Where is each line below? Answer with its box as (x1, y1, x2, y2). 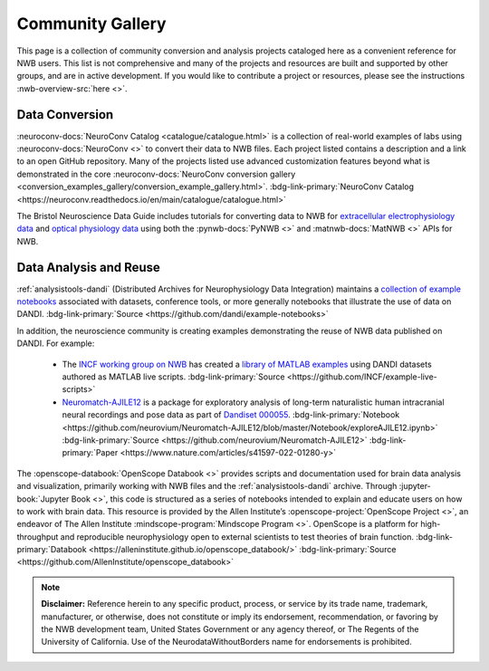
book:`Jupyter (16, 494, 70, 504)
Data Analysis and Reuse (16, 259, 160, 275)
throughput (16, 531, 59, 542)
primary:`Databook (16, 544, 87, 555)
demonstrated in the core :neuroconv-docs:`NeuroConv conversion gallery (16, 168, 296, 179)
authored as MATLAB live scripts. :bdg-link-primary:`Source (62, 371, 285, 382)
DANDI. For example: (16, 338, 95, 349)
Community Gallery (16, 14, 167, 34)
